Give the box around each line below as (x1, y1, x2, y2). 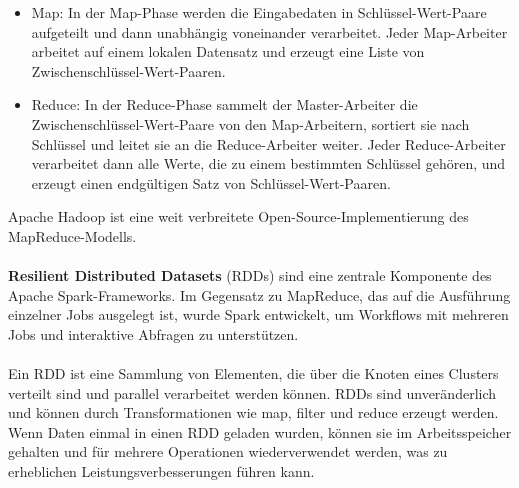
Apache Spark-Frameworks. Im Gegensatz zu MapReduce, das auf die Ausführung (8, 284, 511, 305)
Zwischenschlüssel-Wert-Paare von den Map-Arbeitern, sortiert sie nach (31, 113, 470, 134)
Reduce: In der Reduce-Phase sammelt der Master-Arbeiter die (31, 94, 418, 115)
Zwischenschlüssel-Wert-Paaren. (31, 60, 226, 81)
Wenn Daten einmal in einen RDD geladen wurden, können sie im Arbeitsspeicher (8, 421, 512, 442)
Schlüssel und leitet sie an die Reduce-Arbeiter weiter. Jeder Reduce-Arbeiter (31, 133, 506, 154)
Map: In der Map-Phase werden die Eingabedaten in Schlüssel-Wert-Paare (31, 2, 487, 22)
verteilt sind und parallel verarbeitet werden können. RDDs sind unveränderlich (8, 382, 497, 403)
